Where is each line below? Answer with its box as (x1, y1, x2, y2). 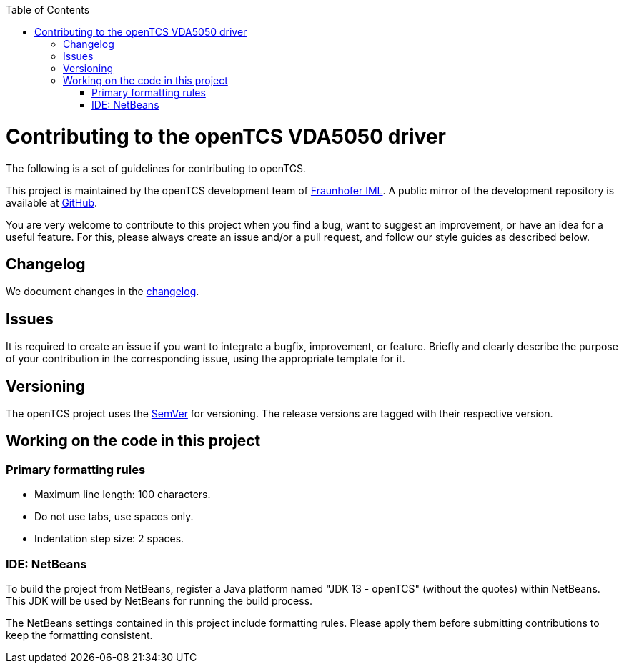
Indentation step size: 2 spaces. (34, 532, 184, 545)
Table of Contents (6, 4, 90, 16)
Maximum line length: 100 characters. (34, 488, 211, 501)
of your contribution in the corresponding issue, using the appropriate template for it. (6, 352, 405, 365)
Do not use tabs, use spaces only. (34, 510, 194, 523)
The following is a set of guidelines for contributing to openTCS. (6, 162, 306, 174)
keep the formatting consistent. (6, 629, 153, 641)
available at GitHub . (6, 196, 98, 209)
